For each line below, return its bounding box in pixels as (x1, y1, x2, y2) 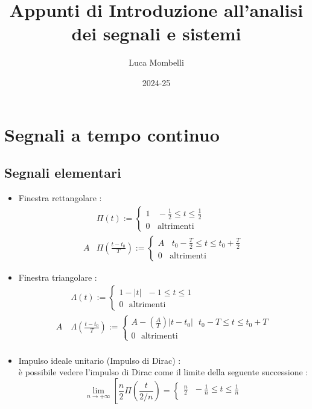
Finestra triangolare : (18, 270, 97, 283)
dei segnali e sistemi (71, 21, 241, 46)
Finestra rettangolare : (18, 191, 102, 204)
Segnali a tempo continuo (4, 122, 220, 146)
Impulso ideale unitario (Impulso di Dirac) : (18, 354, 181, 366)
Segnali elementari (4, 163, 121, 182)
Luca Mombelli (129, 56, 184, 69)
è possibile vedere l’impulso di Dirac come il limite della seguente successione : (18, 366, 308, 378)
